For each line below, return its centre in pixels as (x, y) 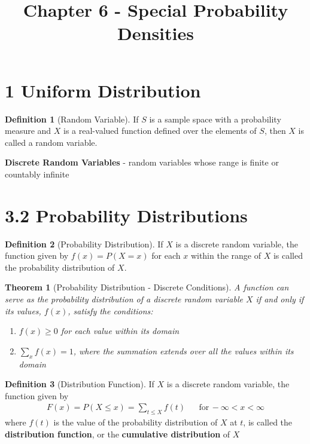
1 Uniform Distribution (103, 90)
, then (275, 131)
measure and (28, 131)
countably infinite (37, 174)
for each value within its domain (120, 331)
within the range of (226, 255)
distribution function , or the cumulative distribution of (118, 434)
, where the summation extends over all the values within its (183, 350)
